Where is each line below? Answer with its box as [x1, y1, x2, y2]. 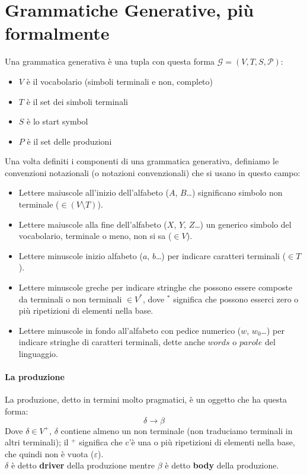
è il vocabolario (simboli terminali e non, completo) [26, 75, 213, 87]
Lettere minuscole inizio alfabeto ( [18, 249, 143, 262]
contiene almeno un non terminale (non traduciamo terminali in [60, 424, 293, 436]
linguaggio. [18, 348, 58, 359]
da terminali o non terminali [18, 292, 122, 305]
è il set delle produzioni [27, 135, 112, 147]
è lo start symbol [27, 115, 88, 127]
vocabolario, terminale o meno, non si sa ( [18, 229, 172, 242]
